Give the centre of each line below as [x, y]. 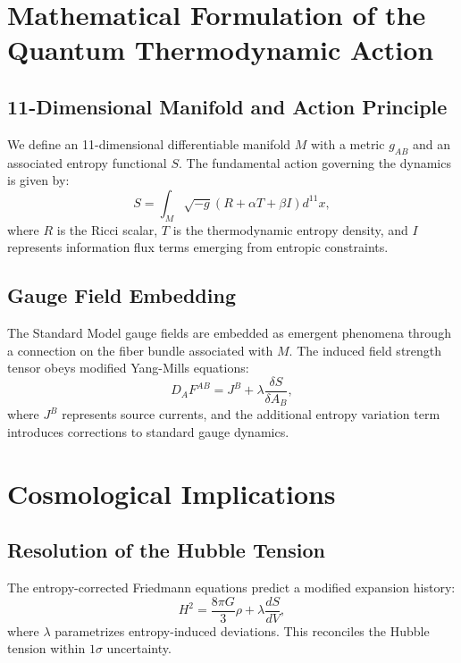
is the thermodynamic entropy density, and [290, 229]
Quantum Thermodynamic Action [221, 50]
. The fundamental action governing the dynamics [314, 162]
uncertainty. [139, 648]
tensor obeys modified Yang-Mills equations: [128, 368]
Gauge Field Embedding [122, 295]
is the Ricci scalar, [107, 229]
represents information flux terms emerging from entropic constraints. [198, 247]
